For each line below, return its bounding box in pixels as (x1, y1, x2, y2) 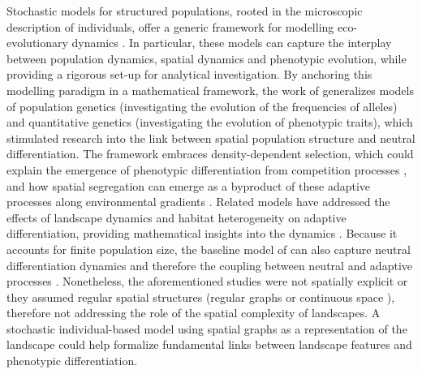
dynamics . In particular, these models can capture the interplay (71, 34, 392, 51)
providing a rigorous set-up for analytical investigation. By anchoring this (6, 66, 372, 83)
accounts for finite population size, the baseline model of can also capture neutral (6, 240, 411, 257)
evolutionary (6, 34, 68, 51)
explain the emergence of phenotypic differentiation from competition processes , (6, 161, 407, 178)
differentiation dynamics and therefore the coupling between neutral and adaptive (6, 256, 412, 273)
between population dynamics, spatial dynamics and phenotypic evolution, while (6, 49, 407, 67)
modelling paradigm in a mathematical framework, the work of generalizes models (6, 81, 414, 98)
